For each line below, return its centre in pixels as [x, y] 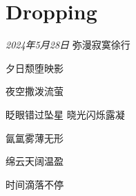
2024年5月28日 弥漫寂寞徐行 [68, 45]
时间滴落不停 [35, 184]
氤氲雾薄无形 [35, 137]
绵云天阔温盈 [35, 161]
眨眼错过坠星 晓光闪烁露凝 [65, 114]
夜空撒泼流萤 [35, 91]
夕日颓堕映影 [35, 68]
